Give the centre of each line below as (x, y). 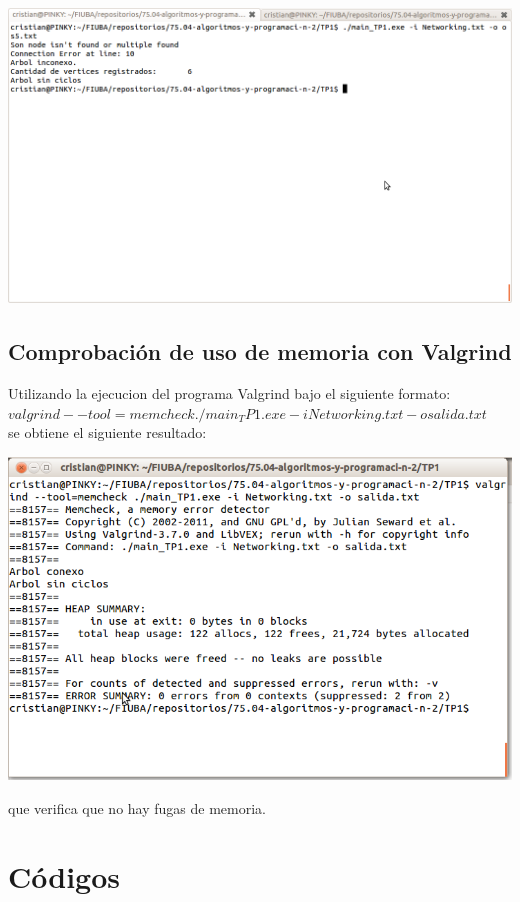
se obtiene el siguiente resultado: (107, 432)
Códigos (64, 876)
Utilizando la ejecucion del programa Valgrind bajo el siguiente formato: (229, 393)
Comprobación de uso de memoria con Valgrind (260, 351)
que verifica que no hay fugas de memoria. (137, 807)
